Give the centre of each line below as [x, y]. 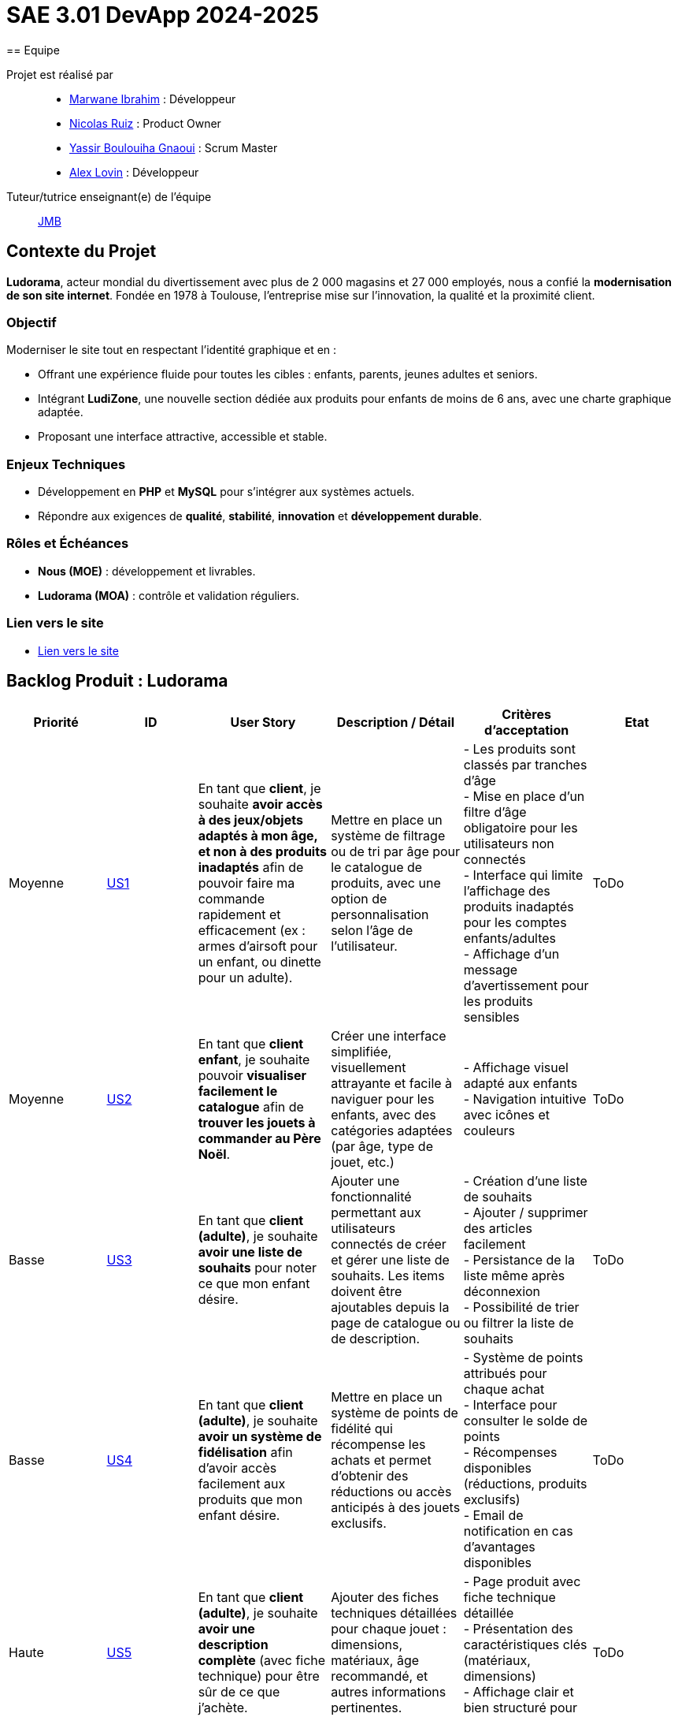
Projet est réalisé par [60, 74]
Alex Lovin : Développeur [134, 172]
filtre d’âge [495, 812]
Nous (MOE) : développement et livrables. [147, 571]
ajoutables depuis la [390, 1307]
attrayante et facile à [392, 1084]
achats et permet [381, 1460]
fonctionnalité [371, 1197]
